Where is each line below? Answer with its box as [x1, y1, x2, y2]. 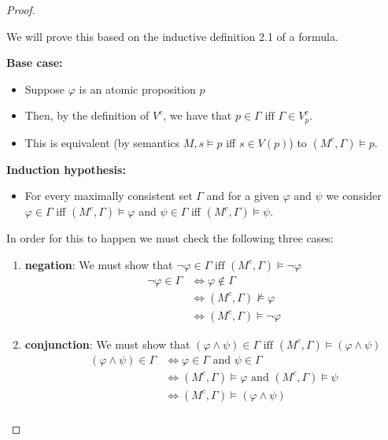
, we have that [163, 107, 232, 124]
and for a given [206, 187, 279, 204]
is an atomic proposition [79, 80, 196, 97]
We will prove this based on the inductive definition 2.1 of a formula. [6, 28, 338, 44]
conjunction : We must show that [24, 335, 190, 352]
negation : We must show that [24, 256, 173, 272]
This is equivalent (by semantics [24, 134, 180, 150]
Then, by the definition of [24, 107, 150, 124]
